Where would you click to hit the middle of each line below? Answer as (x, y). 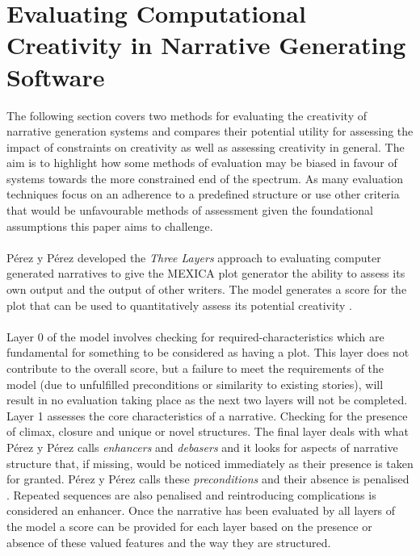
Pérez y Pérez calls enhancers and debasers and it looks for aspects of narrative (202, 447)
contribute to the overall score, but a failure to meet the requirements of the (195, 368)
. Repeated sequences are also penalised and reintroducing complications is (191, 494)
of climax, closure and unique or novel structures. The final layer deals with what (208, 431)
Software (56, 76)
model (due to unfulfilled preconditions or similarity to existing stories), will (195, 384)
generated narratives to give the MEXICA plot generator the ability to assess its (206, 273)
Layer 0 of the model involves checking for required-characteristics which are (195, 336)
